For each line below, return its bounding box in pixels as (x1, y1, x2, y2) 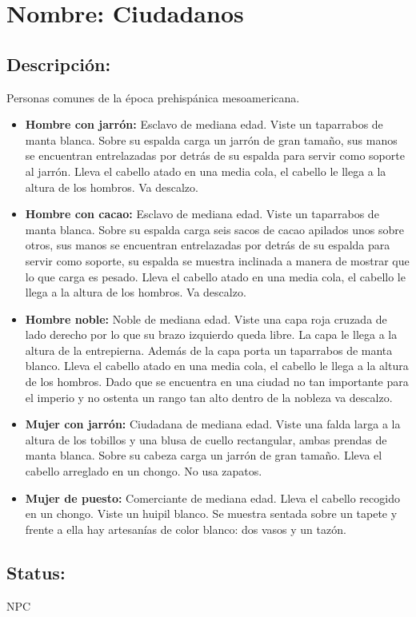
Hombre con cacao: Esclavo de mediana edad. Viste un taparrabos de (25, 205, 379, 222)
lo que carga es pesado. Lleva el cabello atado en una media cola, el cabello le (25, 268, 406, 285)
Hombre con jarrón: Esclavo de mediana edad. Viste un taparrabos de (25, 116, 383, 133)
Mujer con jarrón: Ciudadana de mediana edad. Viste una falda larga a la (25, 416, 401, 432)
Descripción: (6, 51, 111, 76)
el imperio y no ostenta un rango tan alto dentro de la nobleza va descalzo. (25, 388, 393, 405)
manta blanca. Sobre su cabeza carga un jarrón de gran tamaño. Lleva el (25, 447, 382, 464)
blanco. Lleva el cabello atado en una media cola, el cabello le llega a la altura (25, 357, 409, 374)
